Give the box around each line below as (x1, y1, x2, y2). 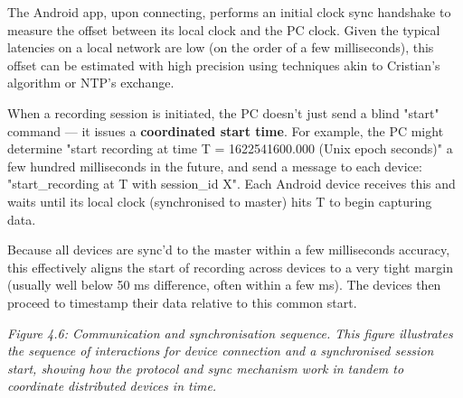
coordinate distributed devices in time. (7, 376, 217, 395)
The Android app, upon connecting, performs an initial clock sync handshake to (7, 3, 451, 21)
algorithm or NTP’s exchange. (7, 73, 175, 92)
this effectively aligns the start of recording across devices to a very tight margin (7, 257, 453, 276)
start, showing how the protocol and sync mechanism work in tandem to (7, 358, 404, 377)
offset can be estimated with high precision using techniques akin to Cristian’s (7, 55, 440, 74)
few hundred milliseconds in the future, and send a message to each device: (7, 156, 422, 175)
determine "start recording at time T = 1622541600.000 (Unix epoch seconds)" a (7, 139, 453, 158)
